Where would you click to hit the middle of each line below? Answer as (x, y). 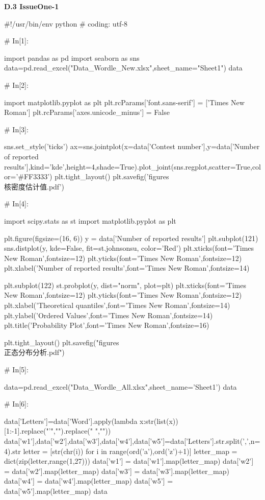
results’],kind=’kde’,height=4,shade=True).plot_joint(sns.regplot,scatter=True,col (132, 166)
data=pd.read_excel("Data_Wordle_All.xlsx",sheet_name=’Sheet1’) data (121, 386)
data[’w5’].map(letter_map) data (56, 491)
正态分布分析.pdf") (34, 352)
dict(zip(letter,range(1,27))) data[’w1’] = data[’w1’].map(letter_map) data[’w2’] (129, 461)
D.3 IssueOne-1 (32, 6)
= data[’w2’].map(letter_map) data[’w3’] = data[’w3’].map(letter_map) (117, 471)
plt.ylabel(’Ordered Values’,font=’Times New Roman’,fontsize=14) (109, 315)
